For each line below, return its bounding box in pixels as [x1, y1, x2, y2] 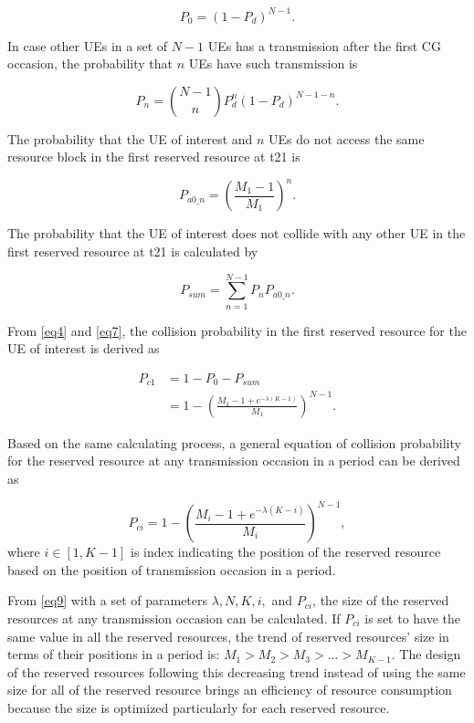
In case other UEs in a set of [7, 36, 168, 55]
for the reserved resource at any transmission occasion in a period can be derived [7, 451, 460, 470]
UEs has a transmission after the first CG [207, 36, 441, 55]
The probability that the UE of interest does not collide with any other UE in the [7, 224, 466, 243]
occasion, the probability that [7, 54, 173, 73]
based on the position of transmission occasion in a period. [7, 560, 336, 579]
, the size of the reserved [312, 591, 449, 610]
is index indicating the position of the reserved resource [130, 542, 441, 561]
